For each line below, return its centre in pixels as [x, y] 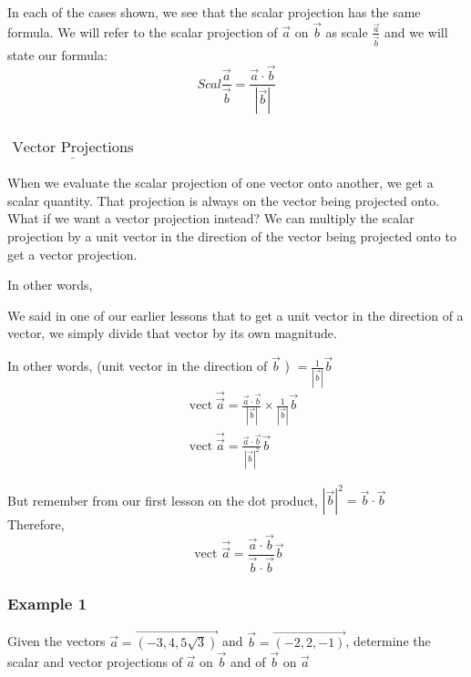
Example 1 [47, 604]
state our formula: [57, 54]
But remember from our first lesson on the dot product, [163, 500]
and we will [416, 31]
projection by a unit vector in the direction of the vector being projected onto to [232, 236]
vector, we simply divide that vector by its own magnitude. [172, 333]
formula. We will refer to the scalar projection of [143, 31]
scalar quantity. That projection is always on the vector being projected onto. [224, 200]
